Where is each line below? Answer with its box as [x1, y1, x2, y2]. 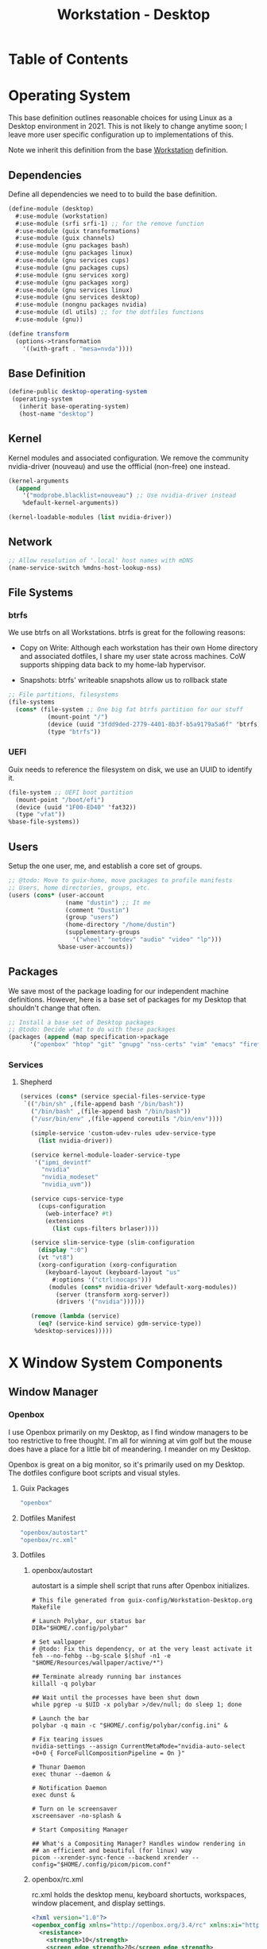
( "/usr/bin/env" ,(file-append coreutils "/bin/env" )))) [30, 1115, 223, 1123]
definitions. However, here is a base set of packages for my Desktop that [8, 994, 246, 1004]
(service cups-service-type [30, 1195, 124, 1203]
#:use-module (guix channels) [15, 234, 115, 242]
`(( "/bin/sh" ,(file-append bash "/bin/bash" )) [23, 1100, 184, 1108]
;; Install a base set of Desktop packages [8, 1018, 155, 1026]
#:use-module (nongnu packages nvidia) [15, 300, 148, 309]
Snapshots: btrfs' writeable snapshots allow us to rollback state [19, 676, 228, 685]
